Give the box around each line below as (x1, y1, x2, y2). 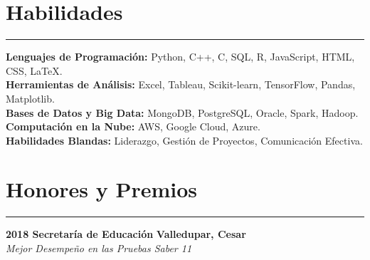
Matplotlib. (6, 90, 55, 105)
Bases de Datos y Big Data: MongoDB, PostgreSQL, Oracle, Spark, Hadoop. (6, 105, 359, 120)
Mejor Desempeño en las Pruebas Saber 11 (6, 241, 192, 255)
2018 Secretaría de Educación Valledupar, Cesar (6, 227, 246, 241)
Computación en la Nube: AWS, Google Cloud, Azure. (6, 119, 260, 134)
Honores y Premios (6, 175, 198, 204)
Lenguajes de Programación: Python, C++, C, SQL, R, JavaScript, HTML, (6, 49, 355, 64)
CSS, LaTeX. (6, 63, 63, 78)
